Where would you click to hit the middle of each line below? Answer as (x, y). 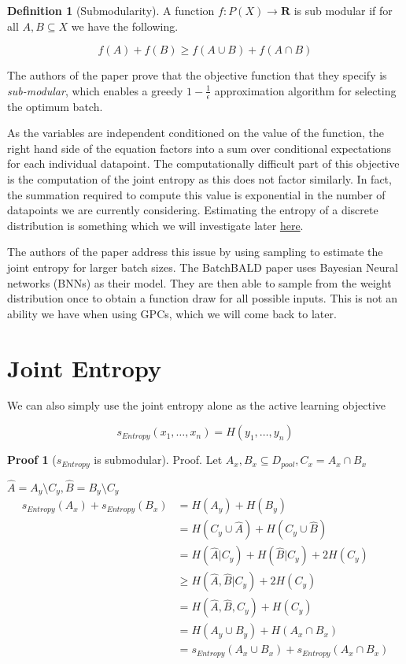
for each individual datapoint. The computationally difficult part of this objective (203, 163)
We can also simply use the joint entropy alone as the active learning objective (197, 405)
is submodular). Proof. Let (158, 460)
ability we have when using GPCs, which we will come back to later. (172, 313)
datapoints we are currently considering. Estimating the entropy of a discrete (193, 210)
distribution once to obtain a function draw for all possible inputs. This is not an (203, 298)
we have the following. (125, 26)
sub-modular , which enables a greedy (95, 90)
